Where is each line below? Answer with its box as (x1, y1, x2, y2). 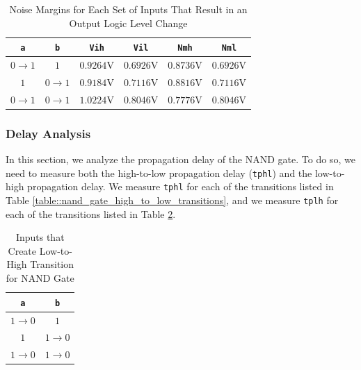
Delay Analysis (6, 124, 91, 142)
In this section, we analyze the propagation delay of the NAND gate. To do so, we (6, 152, 355, 167)
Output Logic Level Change (69, 15, 188, 30)
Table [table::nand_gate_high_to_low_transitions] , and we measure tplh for (6, 193, 339, 207)
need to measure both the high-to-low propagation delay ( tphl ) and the (6, 165, 312, 180)
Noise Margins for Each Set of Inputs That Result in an (9, 2, 248, 16)
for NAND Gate (6, 271, 74, 285)
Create (8, 243, 37, 258)
